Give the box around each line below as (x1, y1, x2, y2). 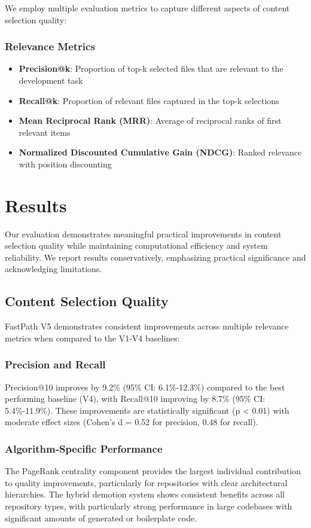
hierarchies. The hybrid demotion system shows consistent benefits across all (5, 488, 285, 500)
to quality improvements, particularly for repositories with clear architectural (5, 476, 288, 489)
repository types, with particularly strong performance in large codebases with (5, 500, 292, 512)
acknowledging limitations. (5, 263, 102, 275)
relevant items (19, 126, 71, 138)
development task (19, 74, 83, 86)
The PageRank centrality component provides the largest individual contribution (5, 465, 301, 477)
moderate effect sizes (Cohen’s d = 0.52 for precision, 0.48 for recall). (5, 416, 258, 428)
